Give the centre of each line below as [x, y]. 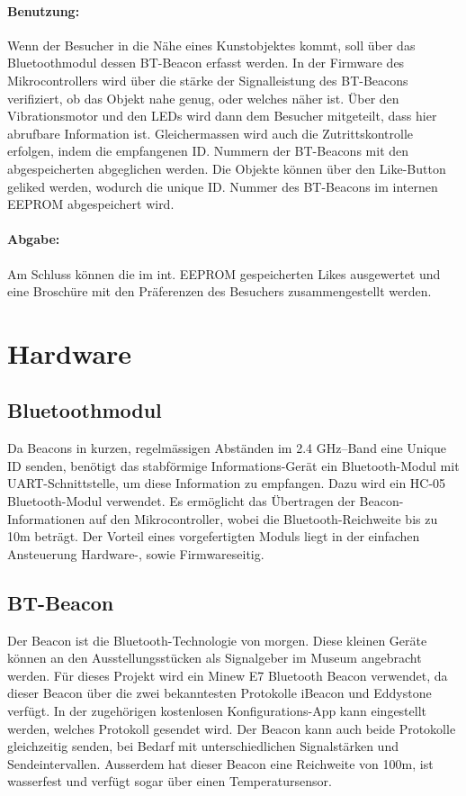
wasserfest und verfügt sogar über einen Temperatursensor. [170, 781]
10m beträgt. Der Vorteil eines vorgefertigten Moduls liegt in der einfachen [214, 536]
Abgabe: [34, 239]
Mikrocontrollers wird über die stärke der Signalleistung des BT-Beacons [208, 80]
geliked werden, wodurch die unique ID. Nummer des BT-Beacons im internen [223, 186]
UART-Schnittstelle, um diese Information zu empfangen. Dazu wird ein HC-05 [227, 483]
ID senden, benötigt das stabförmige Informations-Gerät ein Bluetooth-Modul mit [233, 465]
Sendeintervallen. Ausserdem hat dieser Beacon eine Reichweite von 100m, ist [220, 763]
